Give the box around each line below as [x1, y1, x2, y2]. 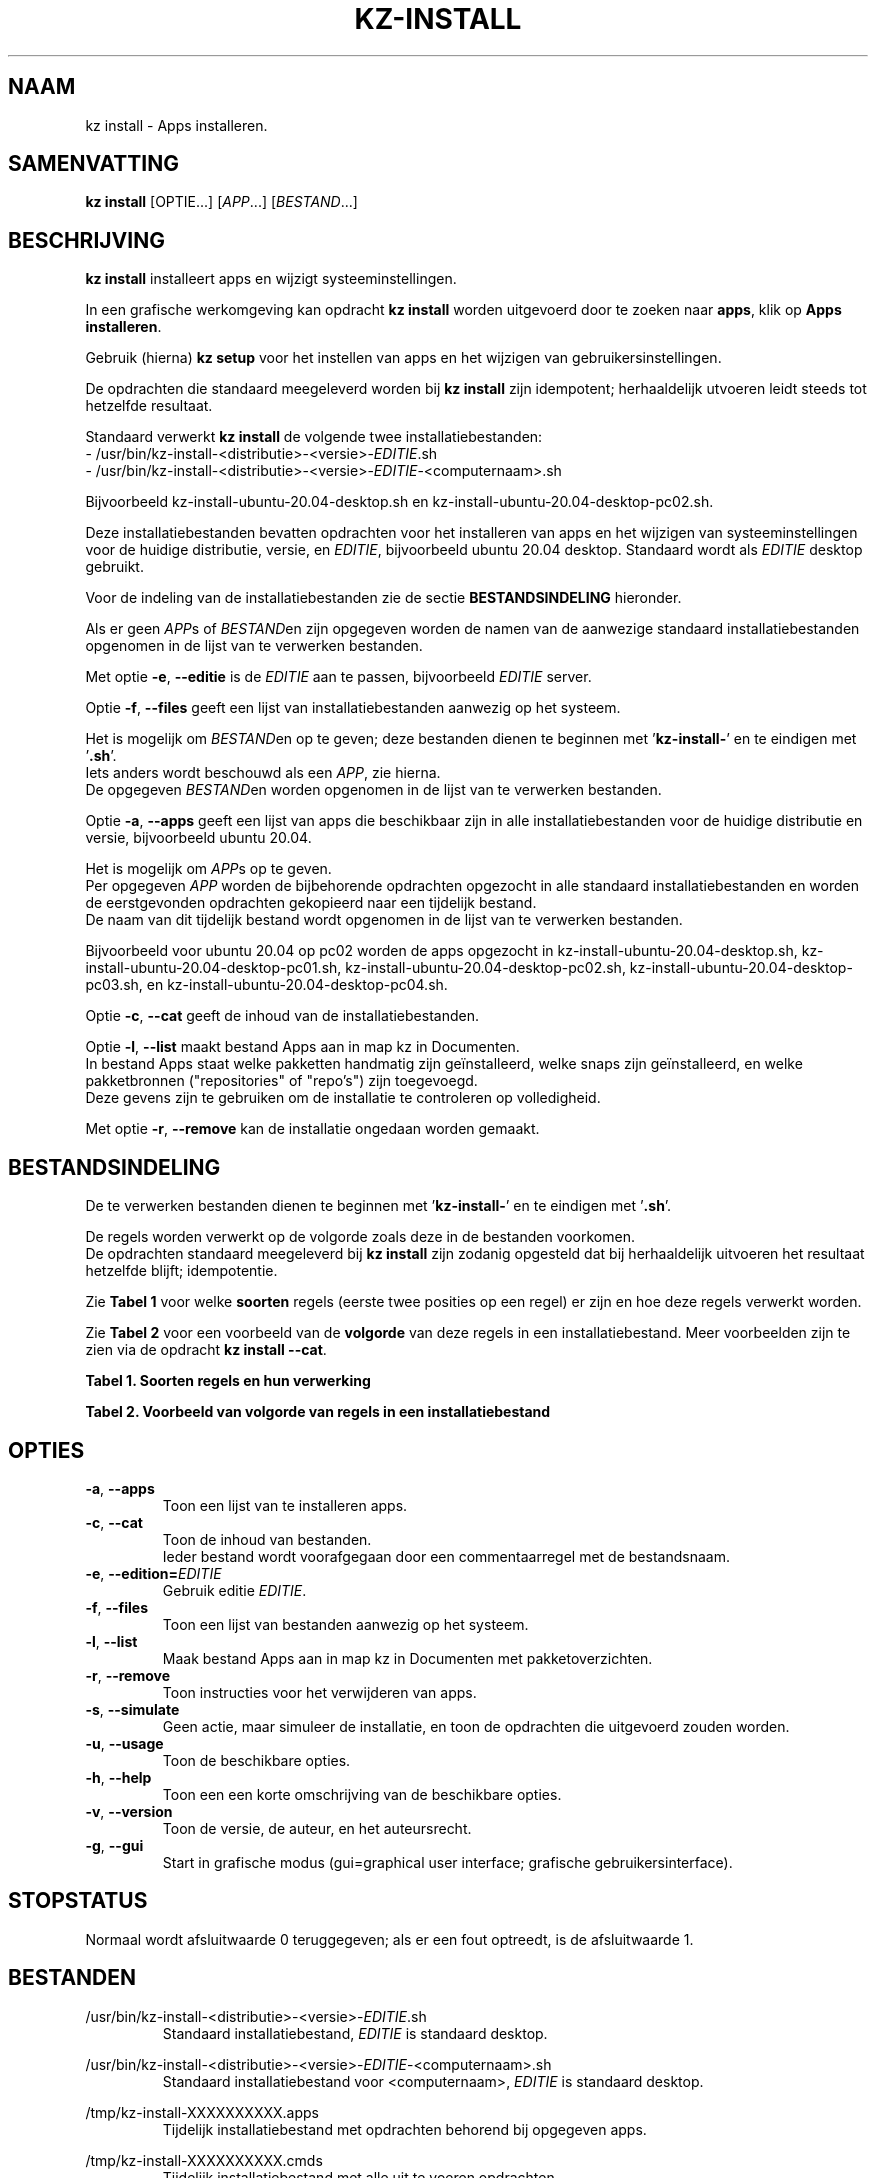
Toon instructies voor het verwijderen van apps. [162, 1683, 477, 1701]
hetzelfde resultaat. [85, 397, 213, 415]
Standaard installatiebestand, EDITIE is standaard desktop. [162, 2024, 548, 2042]
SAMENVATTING [8, 151, 179, 177]
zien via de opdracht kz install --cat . [85, 1341, 327, 1359]
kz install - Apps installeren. [85, 116, 268, 134]
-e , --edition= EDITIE [85, 1564, 222, 1582]
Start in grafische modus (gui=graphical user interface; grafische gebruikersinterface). [162, 1853, 733, 1871]
